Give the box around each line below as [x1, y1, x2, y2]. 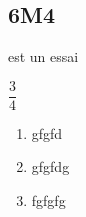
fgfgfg [31, 190, 66, 211]
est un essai [8, 46, 79, 67]
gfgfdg [31, 156, 70, 177]
